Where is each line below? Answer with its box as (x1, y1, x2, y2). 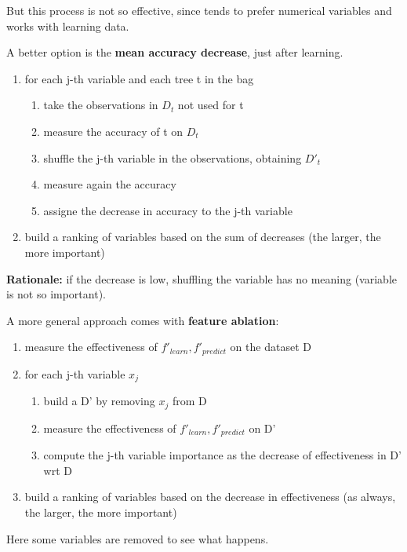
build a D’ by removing (43, 393, 155, 409)
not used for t (177, 97, 244, 113)
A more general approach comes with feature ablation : (6, 312, 279, 328)
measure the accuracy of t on (43, 122, 184, 139)
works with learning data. (6, 17, 129, 34)
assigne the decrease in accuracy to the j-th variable (43, 202, 293, 218)
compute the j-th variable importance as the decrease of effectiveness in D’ (43, 447, 402, 463)
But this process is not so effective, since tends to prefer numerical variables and (6, 2, 392, 18)
